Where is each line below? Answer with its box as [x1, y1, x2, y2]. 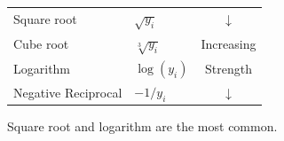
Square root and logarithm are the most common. [7, 117, 278, 136]
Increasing [201, 35, 256, 53]
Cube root [13, 35, 69, 53]
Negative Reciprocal [13, 82, 122, 101]
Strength [205, 59, 252, 77]
